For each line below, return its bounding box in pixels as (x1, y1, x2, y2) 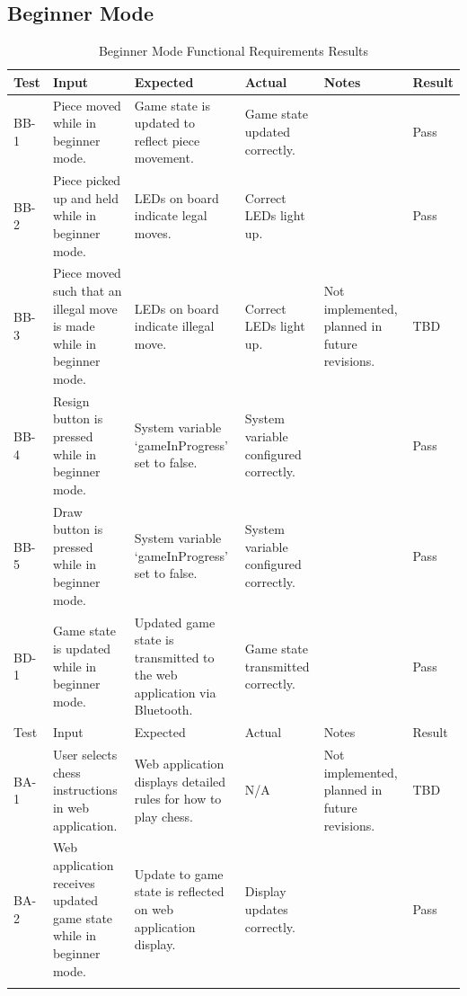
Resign (52, 391, 90, 410)
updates (244, 899, 288, 918)
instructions (52, 780, 118, 799)
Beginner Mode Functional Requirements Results (98, 41, 369, 60)
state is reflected (134, 882, 225, 901)
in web (52, 797, 89, 816)
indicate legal (134, 206, 207, 225)
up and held (52, 188, 119, 207)
